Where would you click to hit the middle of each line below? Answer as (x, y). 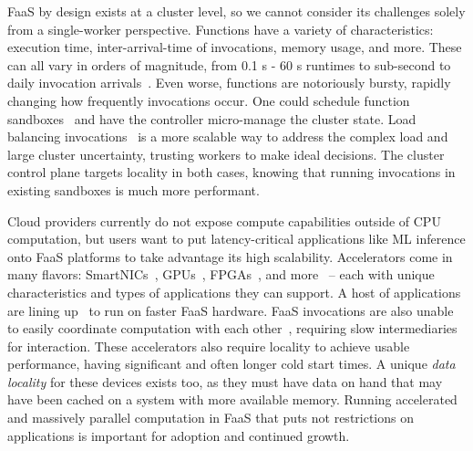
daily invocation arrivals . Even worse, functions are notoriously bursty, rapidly (229, 83)
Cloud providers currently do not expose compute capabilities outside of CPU (224, 220)
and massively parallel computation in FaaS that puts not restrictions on (211, 418)
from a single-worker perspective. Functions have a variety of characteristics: (221, 29)
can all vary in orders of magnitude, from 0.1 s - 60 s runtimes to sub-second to (229, 64)
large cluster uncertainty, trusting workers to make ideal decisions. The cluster (226, 154)
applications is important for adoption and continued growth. (179, 435)
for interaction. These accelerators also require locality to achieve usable (209, 346)
